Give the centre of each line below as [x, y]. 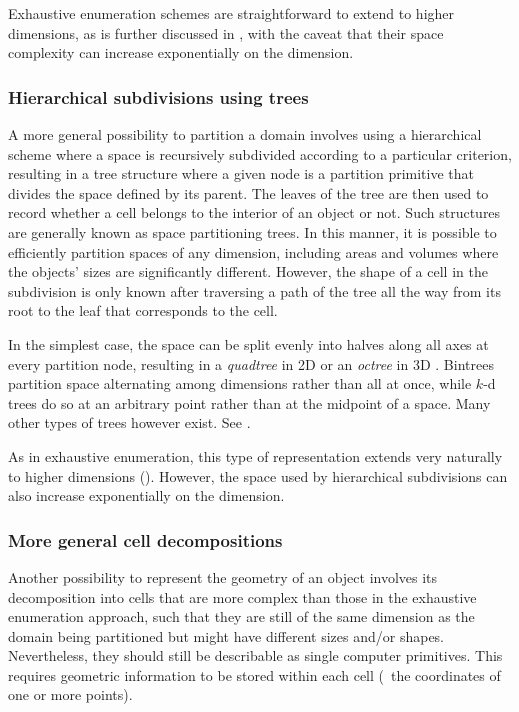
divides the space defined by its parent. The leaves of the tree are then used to [248, 192]
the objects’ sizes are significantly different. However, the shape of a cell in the [248, 271]
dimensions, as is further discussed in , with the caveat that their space [226, 32]
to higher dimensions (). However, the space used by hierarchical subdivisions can [258, 475]
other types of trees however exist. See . [129, 422]
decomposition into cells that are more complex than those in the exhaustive [242, 596]
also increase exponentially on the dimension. [146, 495]
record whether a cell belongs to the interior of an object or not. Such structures [254, 212]
